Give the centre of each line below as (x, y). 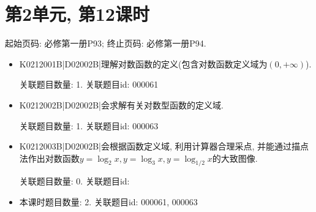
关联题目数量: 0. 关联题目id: (74, 181)
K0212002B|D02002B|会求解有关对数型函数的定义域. (121, 104)
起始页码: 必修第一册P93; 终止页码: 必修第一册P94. (106, 43)
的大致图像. (235, 158)
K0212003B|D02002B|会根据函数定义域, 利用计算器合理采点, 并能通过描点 (164, 146)
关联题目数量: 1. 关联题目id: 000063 (89, 125)
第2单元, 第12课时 (77, 14)
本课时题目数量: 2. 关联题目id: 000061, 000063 (108, 202)
